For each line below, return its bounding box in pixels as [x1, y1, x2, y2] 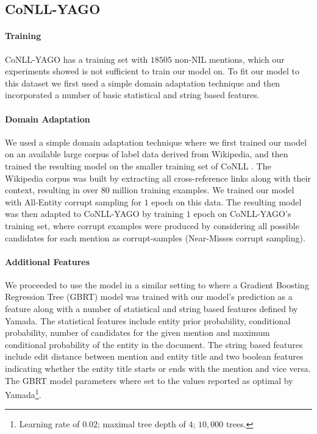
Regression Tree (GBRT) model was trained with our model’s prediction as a [5, 290, 293, 303]
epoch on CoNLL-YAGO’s [193, 207, 291, 220]
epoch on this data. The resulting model [151, 195, 302, 208]
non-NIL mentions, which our [174, 52, 285, 65]
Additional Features [5, 255, 90, 268]
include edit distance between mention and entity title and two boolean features [5, 350, 304, 363]
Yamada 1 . [5, 386, 41, 400]
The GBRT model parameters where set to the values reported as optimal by [5, 374, 293, 386]
